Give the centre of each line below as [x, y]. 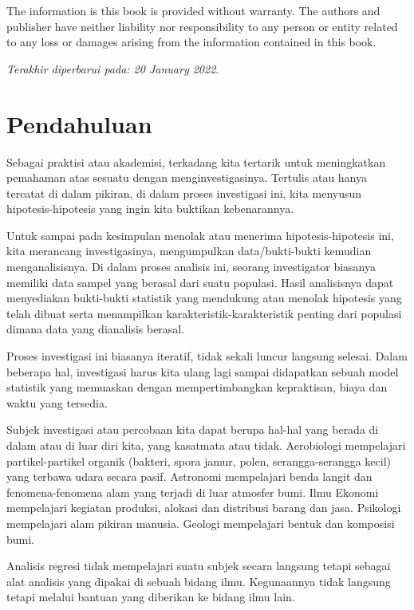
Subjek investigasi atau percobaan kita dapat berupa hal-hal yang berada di [193, 429]
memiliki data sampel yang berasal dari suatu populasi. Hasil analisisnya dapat [200, 282]
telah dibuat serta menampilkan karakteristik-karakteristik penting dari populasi [204, 313]
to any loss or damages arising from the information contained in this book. [191, 42]
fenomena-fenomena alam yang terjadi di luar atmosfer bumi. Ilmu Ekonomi [193, 492]
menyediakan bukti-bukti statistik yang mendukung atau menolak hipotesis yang [204, 298]
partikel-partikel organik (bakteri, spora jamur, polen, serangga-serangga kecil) [199, 460]
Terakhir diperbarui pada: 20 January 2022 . [113, 68]
